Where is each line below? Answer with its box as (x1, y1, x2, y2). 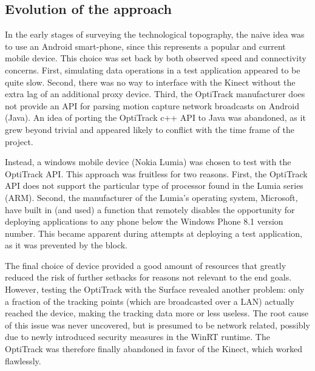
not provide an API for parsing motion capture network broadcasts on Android (5, 99, 299, 112)
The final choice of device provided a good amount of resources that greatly (5, 259, 286, 271)
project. (5, 135, 33, 148)
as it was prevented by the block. (5, 239, 128, 251)
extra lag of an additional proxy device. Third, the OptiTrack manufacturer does (5, 87, 305, 100)
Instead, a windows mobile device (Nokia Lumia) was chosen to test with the (5, 155, 291, 168)
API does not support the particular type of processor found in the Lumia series (5, 179, 303, 192)
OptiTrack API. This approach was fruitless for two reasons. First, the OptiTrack (5, 167, 308, 180)
